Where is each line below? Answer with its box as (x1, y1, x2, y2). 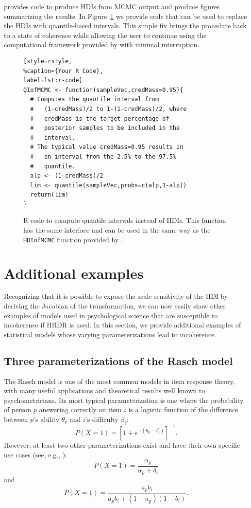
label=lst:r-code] (23, 77, 83, 84)
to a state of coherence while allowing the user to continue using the (4, 30, 207, 40)
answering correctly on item (39, 404, 122, 415)
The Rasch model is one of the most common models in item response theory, (4, 376, 235, 386)
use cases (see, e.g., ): (4, 449, 67, 459)
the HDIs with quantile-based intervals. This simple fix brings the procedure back (4, 20, 247, 31)
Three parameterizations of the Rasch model (4, 353, 233, 368)
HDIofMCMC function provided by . (23, 234, 123, 244)
